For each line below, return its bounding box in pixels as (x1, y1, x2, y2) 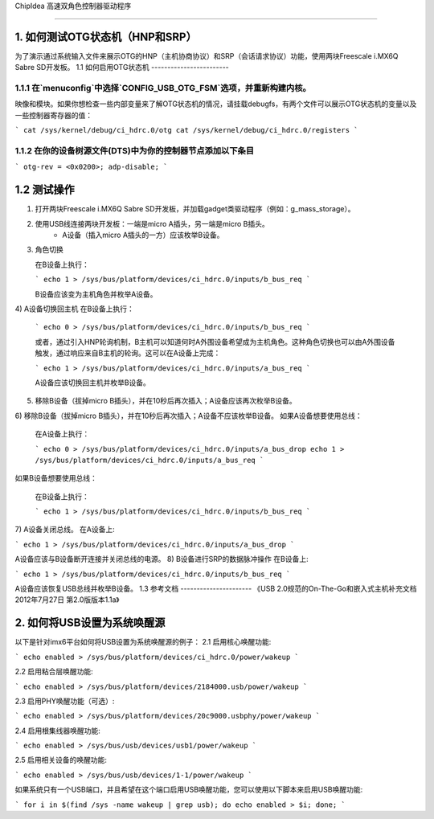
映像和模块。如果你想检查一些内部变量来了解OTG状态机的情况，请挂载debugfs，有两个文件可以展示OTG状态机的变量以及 (14, 99, 417, 109)
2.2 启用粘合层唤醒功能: (14, 667, 94, 677)
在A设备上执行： (35, 429, 90, 439)
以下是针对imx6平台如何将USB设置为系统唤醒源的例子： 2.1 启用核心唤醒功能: (14, 637, 272, 647)
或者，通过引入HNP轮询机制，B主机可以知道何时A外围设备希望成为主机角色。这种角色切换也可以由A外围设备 (35, 337, 395, 346)
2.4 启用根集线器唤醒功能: (14, 726, 100, 735)
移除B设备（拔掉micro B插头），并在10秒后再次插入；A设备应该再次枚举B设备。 (35, 396, 297, 406)
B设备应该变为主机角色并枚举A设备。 (35, 289, 158, 299)
